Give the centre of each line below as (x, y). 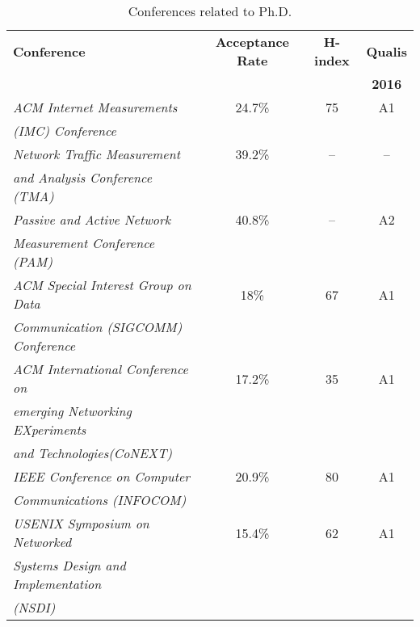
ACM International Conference (101, 369)
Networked (42, 542)
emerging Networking (72, 411)
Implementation (57, 584)
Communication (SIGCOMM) (98, 327)
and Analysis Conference (83, 177)
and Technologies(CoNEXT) (92, 453)
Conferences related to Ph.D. (210, 11)
